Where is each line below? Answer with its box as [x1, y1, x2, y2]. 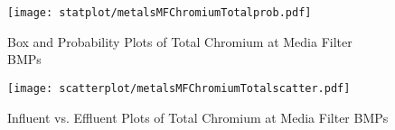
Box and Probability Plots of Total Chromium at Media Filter [7, 32, 353, 51]
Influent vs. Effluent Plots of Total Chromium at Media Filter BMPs [7, 107, 389, 126]
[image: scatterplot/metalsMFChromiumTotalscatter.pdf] [7, 81, 351, 95]
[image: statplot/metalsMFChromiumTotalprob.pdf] [7, 6, 312, 19]
